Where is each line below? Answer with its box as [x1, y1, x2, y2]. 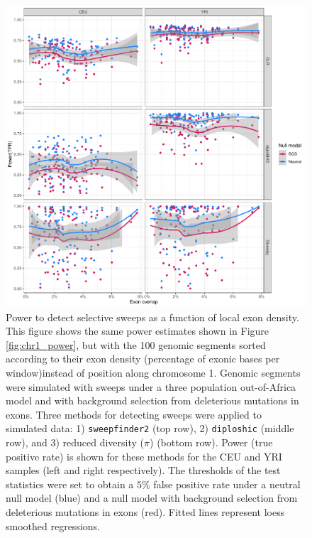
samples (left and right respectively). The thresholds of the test [6, 463, 281, 478]
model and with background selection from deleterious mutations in [6, 393, 299, 408]
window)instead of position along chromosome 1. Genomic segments [6, 365, 301, 380]
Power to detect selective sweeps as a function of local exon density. [6, 309, 299, 324]
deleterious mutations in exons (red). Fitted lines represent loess [6, 504, 285, 519]
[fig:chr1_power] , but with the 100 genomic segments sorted [6, 337, 266, 352]
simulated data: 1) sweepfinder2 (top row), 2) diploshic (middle [6, 421, 294, 436]
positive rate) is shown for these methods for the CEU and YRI [6, 448, 282, 463]
